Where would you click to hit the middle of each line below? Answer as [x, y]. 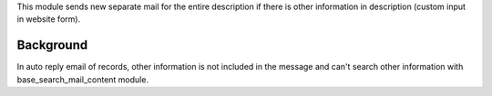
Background [52, 45]
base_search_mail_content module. [83, 79]
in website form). [49, 19]
